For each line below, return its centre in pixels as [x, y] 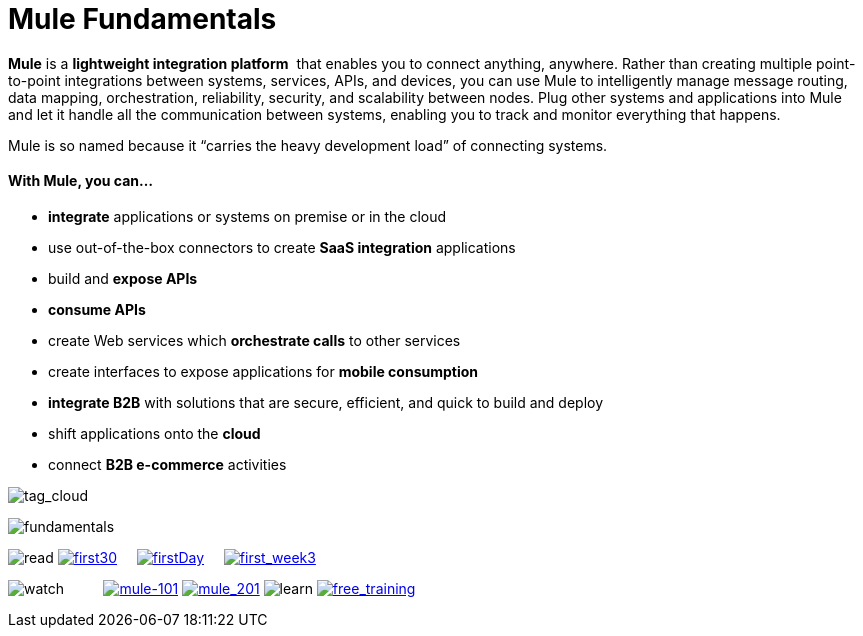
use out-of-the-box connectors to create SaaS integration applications [282, 247]
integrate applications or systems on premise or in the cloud [247, 216]
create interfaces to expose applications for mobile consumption [263, 371]
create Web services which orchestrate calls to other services [254, 340]
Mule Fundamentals [142, 19]
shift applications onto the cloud [154, 433]
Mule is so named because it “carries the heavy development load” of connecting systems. [308, 145]
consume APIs [97, 309]
